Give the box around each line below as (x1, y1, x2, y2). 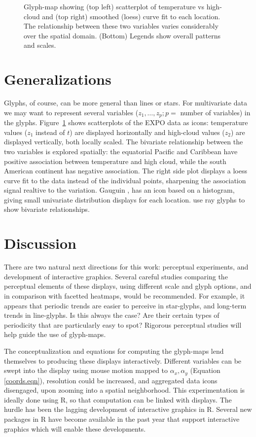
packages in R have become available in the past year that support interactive (4, 413, 240, 424)
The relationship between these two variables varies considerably (24, 21, 219, 31)
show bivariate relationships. (4, 204, 90, 214)
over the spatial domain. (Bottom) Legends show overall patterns (24, 30, 221, 40)
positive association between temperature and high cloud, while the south (4, 156, 226, 166)
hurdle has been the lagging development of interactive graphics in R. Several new (4, 404, 252, 414)
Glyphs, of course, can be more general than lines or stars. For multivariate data (4, 98, 247, 108)
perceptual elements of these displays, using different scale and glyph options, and (4, 281, 252, 291)
